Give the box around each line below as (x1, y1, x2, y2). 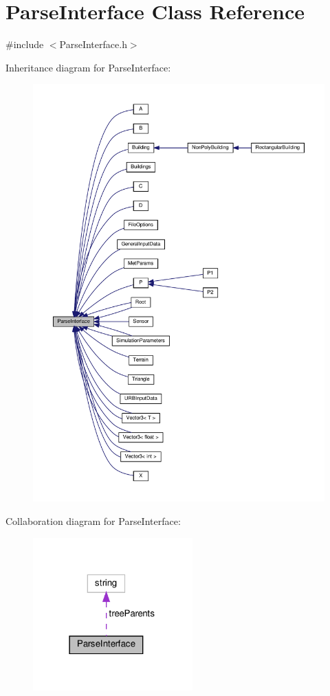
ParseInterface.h (59, 37, 127, 52)
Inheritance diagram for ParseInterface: (5, 60, 171, 74)
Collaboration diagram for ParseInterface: (5, 513, 181, 528)
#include (5, 37, 44, 52)
